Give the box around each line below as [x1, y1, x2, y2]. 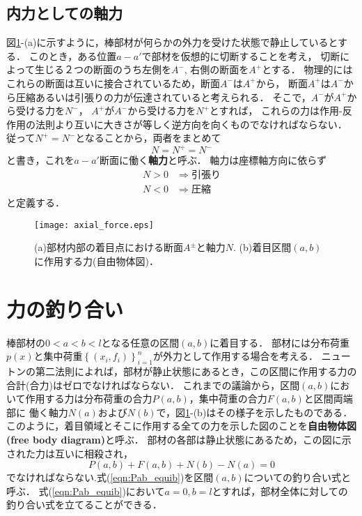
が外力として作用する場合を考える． [152, 349, 319, 363]
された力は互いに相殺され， [6, 446, 133, 460]
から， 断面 [255, 75, 308, 90]
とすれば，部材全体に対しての [212, 483, 348, 498]
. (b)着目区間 [233, 240, 292, 255]
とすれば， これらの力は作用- [209, 103, 343, 118]
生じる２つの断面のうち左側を [34, 62, 171, 77]
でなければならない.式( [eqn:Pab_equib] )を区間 [6, 470, 214, 485]
